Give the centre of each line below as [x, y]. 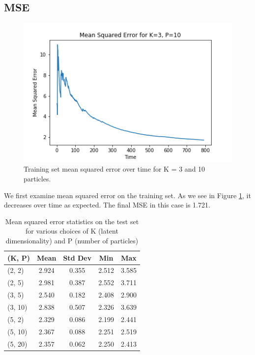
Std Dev [77, 257]
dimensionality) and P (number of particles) [72, 241]
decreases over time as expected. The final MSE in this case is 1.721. [107, 205]
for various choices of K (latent [72, 231]
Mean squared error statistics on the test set [72, 221]
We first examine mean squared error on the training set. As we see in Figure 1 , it [127, 195]
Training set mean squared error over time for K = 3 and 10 [114, 169]
